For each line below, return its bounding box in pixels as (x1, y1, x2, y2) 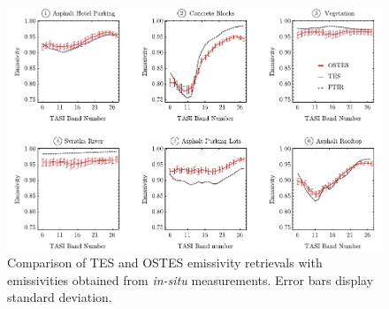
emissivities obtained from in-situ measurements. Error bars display (7, 270, 374, 289)
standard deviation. (7, 288, 112, 306)
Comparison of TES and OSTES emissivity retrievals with (7, 253, 323, 272)
